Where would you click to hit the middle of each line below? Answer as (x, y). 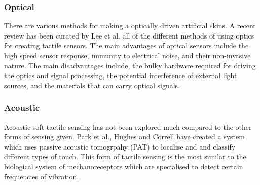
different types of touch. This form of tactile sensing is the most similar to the (125, 156)
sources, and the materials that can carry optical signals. (92, 85)
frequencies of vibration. (42, 176)
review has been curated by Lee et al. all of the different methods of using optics (129, 35)
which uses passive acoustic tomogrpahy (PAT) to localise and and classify (120, 146)
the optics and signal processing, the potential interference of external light (121, 75)
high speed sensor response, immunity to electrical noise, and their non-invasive (127, 55)
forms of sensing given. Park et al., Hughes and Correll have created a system (124, 137)
